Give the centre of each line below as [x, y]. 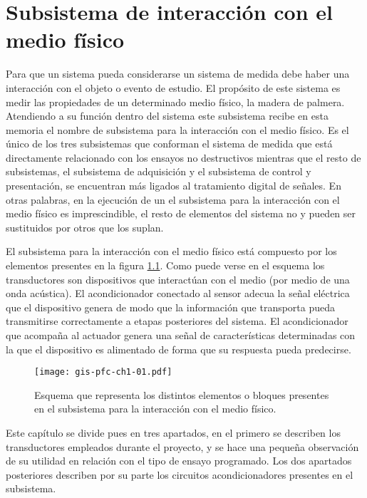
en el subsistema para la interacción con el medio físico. [155, 409]
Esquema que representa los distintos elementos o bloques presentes [182, 394]
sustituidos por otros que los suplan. [85, 227]
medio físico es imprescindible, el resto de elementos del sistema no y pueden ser [181, 213]
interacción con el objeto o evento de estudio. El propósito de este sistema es [173, 87]
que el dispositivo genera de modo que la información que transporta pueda [171, 307]
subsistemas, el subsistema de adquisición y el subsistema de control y [159, 171]
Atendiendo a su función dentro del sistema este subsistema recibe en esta [167, 116]
